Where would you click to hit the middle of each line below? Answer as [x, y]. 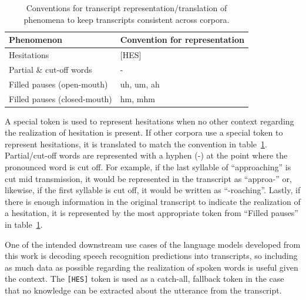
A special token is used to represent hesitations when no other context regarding [149, 121]
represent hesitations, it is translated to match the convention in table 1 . [136, 144]
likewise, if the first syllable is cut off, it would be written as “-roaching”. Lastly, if [153, 190]
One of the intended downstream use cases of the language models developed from [153, 244]
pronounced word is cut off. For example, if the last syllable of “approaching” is [148, 167]
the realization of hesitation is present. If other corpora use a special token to [144, 132]
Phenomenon [36, 40]
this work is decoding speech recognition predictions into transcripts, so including [151, 256]
